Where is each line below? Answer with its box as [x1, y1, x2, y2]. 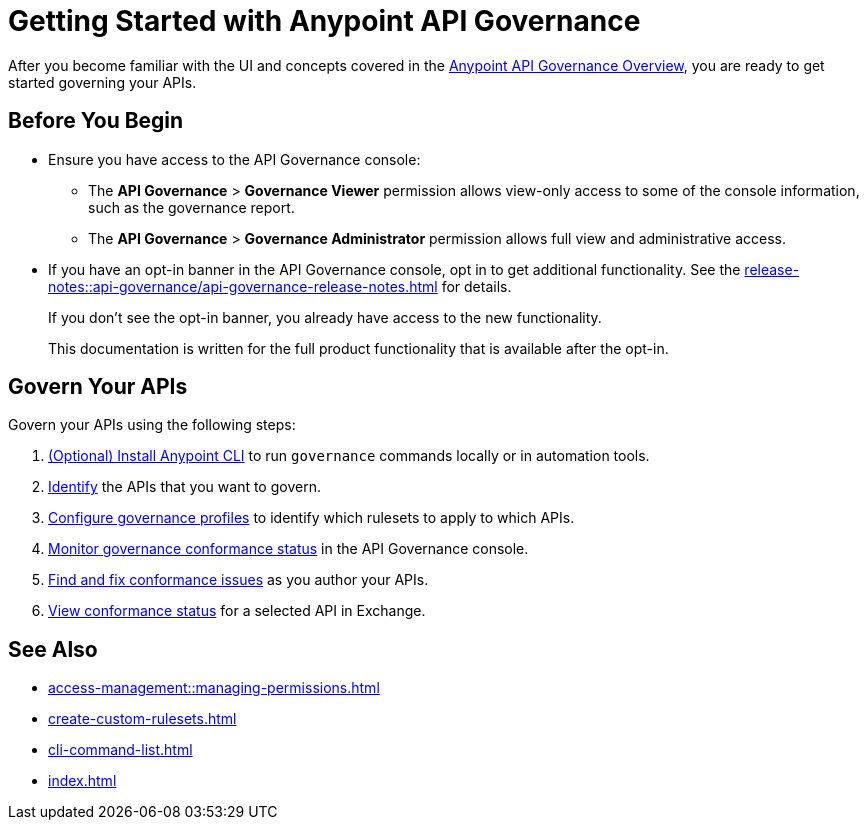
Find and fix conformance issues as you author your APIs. [48, 571, 429, 589]
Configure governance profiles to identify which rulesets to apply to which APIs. [48, 509, 575, 527]
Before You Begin [8, 108, 184, 134]
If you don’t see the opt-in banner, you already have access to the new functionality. [48, 308, 602, 326]
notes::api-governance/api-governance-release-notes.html [48, 277, 438, 295]
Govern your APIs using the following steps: [8, 416, 296, 434]
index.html [48, 772, 117, 790]
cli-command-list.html [48, 741, 193, 759]
